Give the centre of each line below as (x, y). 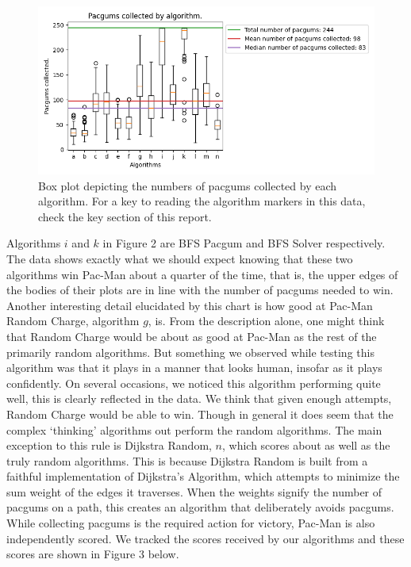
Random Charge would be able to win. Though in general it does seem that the (200, 414)
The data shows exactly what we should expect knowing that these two (180, 258)
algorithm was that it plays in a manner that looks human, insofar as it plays (194, 368)
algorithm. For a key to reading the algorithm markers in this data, (202, 201)
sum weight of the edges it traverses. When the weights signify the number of (194, 491)
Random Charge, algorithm (73, 321)
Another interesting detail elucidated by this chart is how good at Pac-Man (190, 305)
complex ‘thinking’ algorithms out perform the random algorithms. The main (194, 429)
